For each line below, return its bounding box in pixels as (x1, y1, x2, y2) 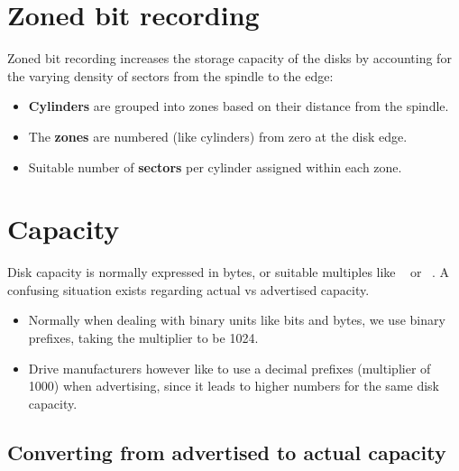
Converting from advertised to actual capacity (7, 438, 446, 466)
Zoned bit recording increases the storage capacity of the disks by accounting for (7, 49, 452, 68)
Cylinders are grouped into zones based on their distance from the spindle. (28, 97, 449, 115)
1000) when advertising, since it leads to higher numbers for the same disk (28, 376, 440, 395)
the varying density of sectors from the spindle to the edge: (7, 66, 334, 85)
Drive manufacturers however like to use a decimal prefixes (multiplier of (28, 358, 431, 377)
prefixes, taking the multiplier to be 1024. (28, 328, 259, 346)
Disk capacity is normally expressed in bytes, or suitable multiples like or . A (7, 263, 450, 282)
